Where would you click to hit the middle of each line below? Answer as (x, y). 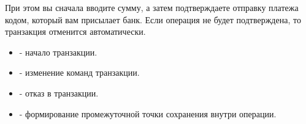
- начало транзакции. (58, 52)
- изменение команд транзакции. (79, 72)
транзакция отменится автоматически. (75, 31)
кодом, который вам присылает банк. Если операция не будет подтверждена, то (153, 19)
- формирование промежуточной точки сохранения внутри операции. (148, 113)
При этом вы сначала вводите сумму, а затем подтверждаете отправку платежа (152, 7)
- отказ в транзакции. (59, 93)
